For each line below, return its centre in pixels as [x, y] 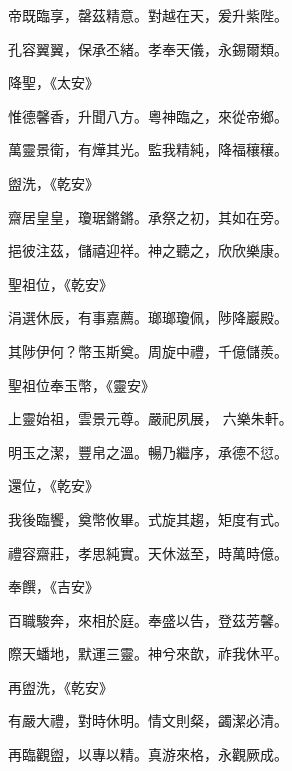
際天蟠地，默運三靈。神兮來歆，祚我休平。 [148, 653]
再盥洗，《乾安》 [60, 686]
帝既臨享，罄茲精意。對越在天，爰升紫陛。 [148, 15]
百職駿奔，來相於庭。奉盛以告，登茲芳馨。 [148, 619]
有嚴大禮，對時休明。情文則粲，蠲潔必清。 [148, 720]
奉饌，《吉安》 [53, 586]
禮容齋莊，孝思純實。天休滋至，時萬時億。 [148, 552]
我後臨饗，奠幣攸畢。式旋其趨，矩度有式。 [148, 518]
